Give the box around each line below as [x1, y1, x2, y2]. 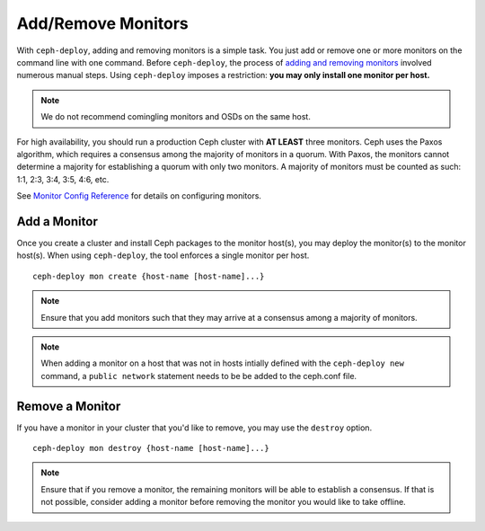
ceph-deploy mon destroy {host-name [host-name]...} [32, 443, 269, 453]
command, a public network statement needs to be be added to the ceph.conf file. [40, 370, 357, 381]
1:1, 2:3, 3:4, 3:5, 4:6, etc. [16, 173, 110, 184]
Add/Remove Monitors [16, 13, 189, 33]
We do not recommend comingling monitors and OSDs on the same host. [40, 111, 312, 122]
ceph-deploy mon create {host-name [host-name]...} [32, 270, 265, 281]
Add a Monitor [16, 214, 98, 229]
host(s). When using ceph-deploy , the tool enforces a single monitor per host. [16, 250, 310, 261]
